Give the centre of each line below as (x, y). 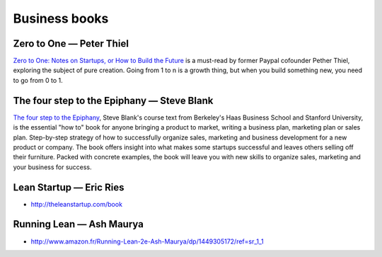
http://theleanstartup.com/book (77, 204)
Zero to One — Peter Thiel (71, 44)
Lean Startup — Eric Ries (69, 187)
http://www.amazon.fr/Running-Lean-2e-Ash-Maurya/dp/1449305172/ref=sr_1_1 (147, 241)
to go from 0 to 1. (38, 80)
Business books (61, 18)
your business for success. (52, 167)
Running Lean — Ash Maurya (79, 224)
